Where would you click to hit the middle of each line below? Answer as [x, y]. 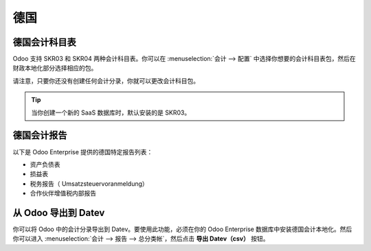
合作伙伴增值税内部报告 [63, 193]
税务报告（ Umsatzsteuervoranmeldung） [89, 183]
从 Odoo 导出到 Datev [59, 213]
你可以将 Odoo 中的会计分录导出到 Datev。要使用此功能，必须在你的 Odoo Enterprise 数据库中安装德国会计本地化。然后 [182, 229]
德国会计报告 [40, 135]
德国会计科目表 [44, 42]
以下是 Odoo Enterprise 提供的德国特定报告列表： [83, 152]
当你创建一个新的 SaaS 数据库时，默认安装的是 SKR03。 [111, 112]
